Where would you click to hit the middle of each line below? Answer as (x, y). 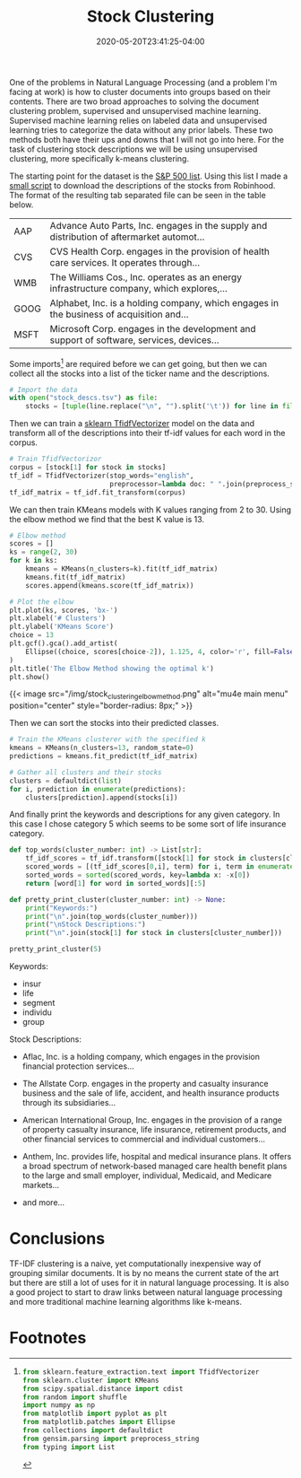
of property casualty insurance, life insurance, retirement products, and (154, 1130)
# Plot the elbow (42, 602)
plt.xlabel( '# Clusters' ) (57, 618)
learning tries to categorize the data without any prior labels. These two (141, 130)
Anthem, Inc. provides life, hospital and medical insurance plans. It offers (157, 1157)
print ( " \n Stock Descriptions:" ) (86, 925)
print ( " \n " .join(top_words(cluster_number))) (112, 916)
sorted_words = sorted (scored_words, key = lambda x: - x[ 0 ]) (138, 875)
